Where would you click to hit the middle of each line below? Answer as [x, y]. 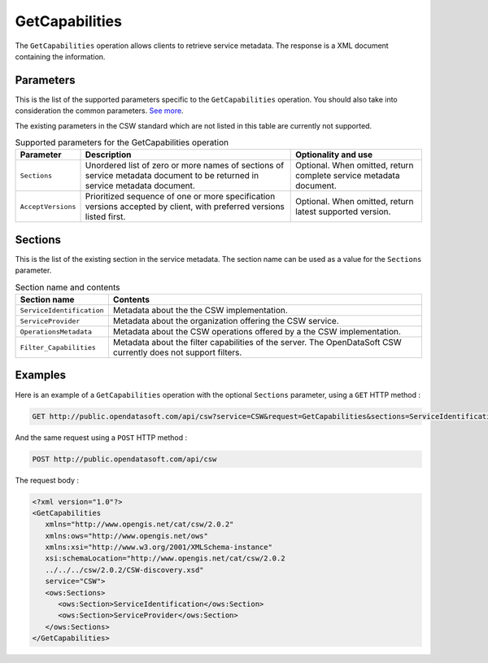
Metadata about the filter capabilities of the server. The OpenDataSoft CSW [257, 342]
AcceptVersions [48, 206]
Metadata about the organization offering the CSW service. [226, 321]
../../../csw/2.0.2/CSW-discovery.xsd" [124, 570]
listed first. [105, 217]
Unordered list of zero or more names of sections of [185, 165]
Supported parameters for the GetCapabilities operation [122, 142]
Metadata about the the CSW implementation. [200, 311]
